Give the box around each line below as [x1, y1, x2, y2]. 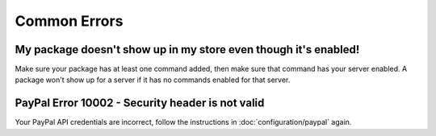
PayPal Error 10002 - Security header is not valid [15, 97, 265, 110]
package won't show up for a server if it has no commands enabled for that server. [15, 75, 291, 84]
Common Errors [15, 12, 124, 30]
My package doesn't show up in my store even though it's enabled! [15, 43, 360, 56]
